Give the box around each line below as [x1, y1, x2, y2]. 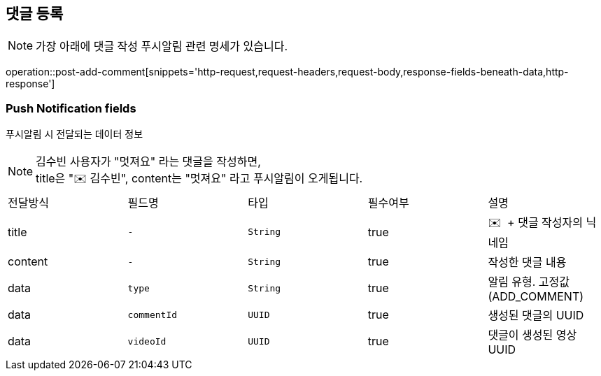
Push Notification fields [6, 101, 136, 115]
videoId [127, 335, 167, 347]
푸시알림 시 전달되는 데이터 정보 [6, 128, 143, 140]
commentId [127, 309, 178, 320]
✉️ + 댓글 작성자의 [488, 215, 584, 230]
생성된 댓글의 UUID [488, 308, 584, 323]
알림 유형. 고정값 [488, 275, 570, 289]
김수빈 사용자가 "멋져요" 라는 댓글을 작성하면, [36, 154, 261, 169]
